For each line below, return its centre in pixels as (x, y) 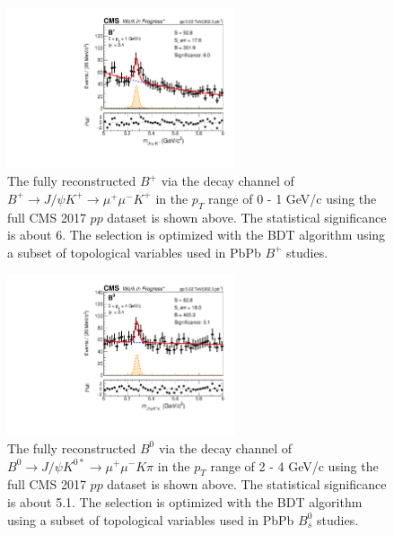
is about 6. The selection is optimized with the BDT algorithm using (197, 235)
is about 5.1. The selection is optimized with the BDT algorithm (185, 501)
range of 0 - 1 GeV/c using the (293, 198)
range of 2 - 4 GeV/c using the (294, 465)
